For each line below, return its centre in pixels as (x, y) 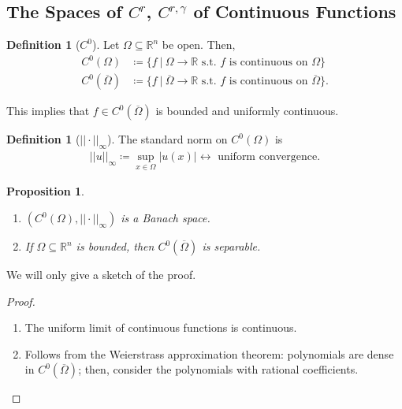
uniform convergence (268, 157)
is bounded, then (115, 246)
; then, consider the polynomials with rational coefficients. (218, 369)
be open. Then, (199, 45)
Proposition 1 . (45, 191)
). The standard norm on (167, 139)
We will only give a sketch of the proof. (101, 274)
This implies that (48, 111)
